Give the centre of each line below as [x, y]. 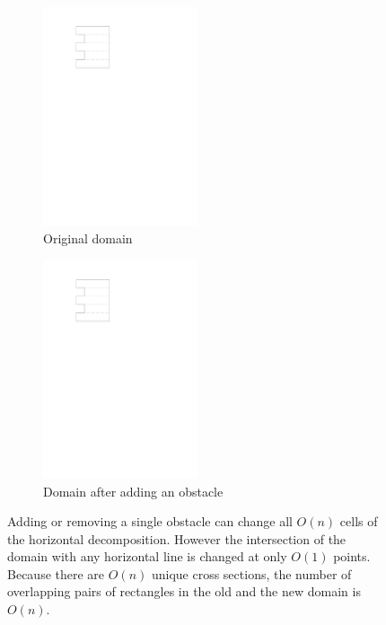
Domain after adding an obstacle [133, 491]
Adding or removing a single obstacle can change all [150, 521]
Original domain [88, 238]
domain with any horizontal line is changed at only [147, 556]
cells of [359, 521]
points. [352, 556]
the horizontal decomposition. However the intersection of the [177, 538]
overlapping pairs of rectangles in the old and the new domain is [184, 591]
